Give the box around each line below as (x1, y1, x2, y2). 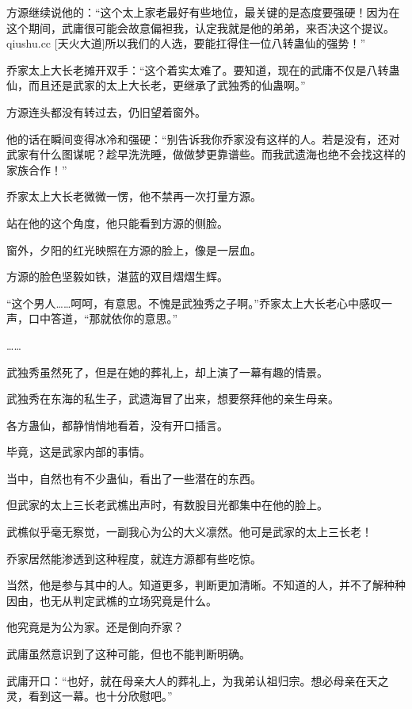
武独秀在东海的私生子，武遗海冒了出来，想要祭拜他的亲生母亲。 (6, 390, 339, 407)
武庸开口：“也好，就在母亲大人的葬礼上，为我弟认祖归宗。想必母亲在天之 (6, 672, 389, 688)
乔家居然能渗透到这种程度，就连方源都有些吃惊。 (6, 550, 261, 566)
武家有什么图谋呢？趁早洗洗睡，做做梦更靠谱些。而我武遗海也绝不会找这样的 (6, 146, 406, 163)
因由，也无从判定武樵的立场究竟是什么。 (6, 592, 217, 608)
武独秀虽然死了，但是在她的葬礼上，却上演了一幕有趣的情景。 (6, 363, 328, 380)
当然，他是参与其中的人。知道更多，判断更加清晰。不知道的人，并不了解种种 (6, 577, 406, 593)
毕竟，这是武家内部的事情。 (6, 443, 151, 460)
